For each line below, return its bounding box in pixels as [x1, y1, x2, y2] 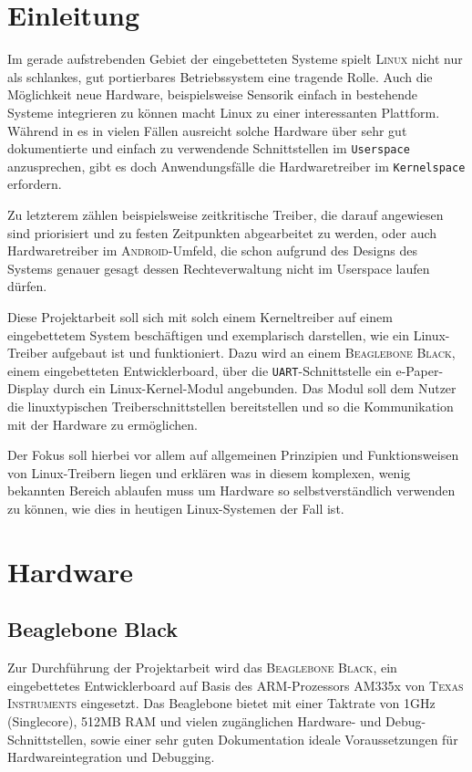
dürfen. [7, 276, 47, 296]
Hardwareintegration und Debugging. [7, 747, 215, 767]
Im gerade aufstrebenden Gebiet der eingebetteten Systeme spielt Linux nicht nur [7, 49, 463, 68]
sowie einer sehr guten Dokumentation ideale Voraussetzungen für [90, 729, 458, 748]
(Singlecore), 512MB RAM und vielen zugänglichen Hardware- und [7, 711, 382, 730]
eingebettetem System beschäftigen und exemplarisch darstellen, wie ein [7, 325, 409, 344]
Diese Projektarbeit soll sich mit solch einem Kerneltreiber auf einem [7, 307, 393, 326]
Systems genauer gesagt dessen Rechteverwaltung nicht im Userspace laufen [7, 258, 430, 277]
